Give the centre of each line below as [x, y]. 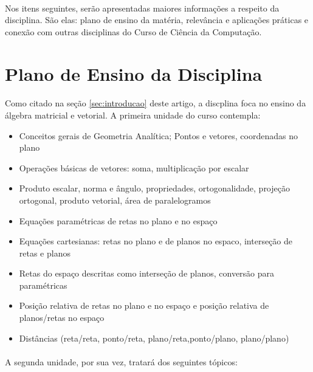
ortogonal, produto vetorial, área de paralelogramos [115, 200]
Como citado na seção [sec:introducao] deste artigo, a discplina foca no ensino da [156, 103]
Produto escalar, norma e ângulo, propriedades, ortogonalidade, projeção [154, 188]
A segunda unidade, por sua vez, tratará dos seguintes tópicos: [121, 361]
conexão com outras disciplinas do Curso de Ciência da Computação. [133, 31]
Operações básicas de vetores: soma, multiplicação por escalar [134, 167]
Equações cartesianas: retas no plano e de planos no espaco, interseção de [156, 241]
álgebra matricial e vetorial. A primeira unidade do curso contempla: [133, 115]
